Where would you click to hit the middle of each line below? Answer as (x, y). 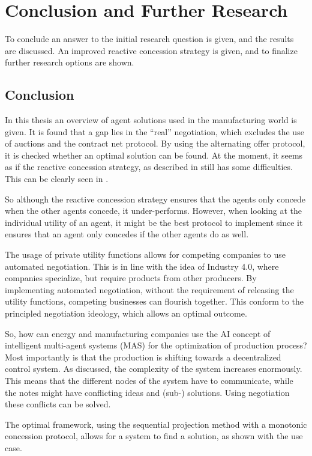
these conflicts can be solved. (58, 404)
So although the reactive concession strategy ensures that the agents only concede (155, 199)
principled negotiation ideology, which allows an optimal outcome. (126, 313)
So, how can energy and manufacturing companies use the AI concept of (138, 333)
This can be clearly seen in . (57, 179)
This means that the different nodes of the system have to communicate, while (149, 380)
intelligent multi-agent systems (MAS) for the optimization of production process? (156, 345)
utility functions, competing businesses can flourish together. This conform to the (154, 301)
